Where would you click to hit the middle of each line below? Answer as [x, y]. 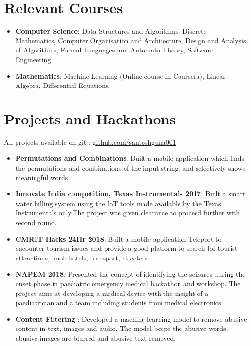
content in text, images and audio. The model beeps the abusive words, [122, 328]
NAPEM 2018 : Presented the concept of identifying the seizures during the [130, 274]
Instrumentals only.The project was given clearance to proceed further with [128, 213]
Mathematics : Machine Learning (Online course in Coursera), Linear [120, 76]
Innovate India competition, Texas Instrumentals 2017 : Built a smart [130, 194]
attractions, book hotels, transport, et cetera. [83, 257]
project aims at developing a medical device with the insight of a [112, 293]
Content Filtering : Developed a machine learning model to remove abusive [131, 319]
